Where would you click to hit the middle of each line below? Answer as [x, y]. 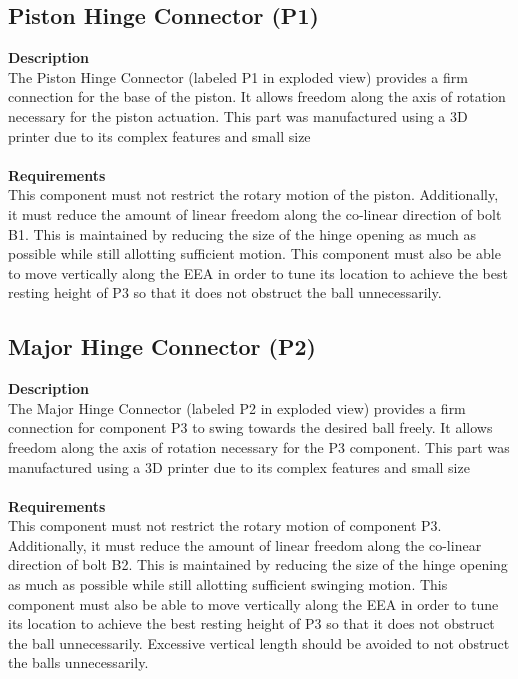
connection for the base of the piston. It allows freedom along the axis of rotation [257, 96]
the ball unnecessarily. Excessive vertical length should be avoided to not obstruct [259, 642]
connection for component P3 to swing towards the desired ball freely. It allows [250, 427]
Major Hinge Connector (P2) [162, 346]
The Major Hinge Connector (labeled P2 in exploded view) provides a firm [237, 407]
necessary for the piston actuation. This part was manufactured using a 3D [238, 115]
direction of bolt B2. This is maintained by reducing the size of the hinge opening [258, 564]
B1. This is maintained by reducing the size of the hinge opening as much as [242, 233]
